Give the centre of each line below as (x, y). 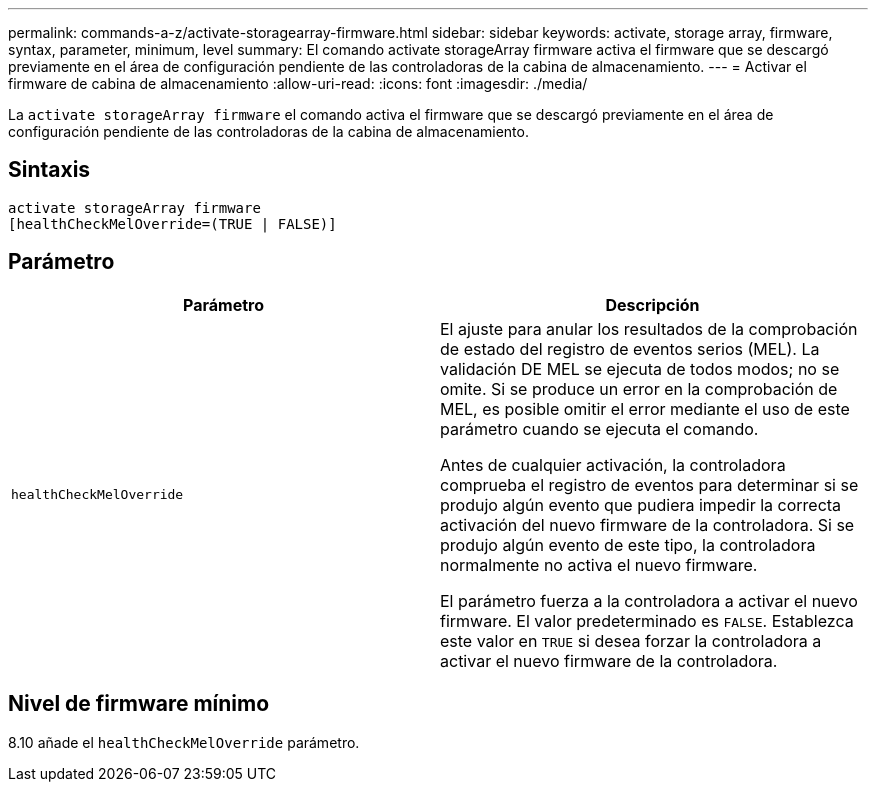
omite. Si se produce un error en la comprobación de (639, 388)
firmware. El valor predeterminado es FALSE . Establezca (647, 620)
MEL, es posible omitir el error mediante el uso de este (645, 408)
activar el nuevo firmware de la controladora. (609, 660)
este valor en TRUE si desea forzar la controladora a (631, 640)
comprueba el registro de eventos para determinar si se (649, 484)
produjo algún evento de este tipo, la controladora (628, 544)
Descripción (652, 304)
